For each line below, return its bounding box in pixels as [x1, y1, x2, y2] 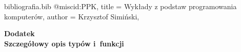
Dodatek [4, 28, 35, 39]
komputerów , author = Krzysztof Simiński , [4, 11, 139, 21]
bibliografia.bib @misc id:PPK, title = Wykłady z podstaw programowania [4, 1, 237, 11]
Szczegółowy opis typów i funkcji [4, 38, 124, 48]
